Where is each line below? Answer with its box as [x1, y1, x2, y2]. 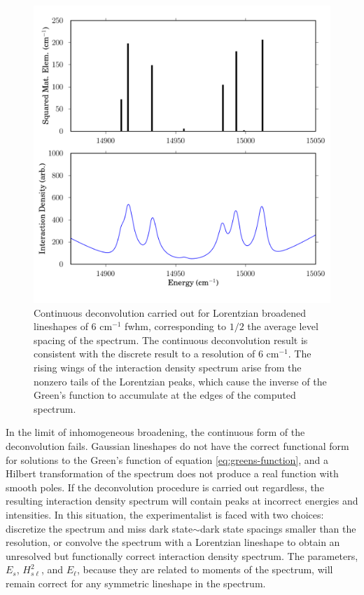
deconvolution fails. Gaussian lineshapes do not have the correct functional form [6, 438, 349, 453]
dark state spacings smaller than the [200, 521, 356, 535]
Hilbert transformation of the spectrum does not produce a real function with [6, 466, 339, 481]
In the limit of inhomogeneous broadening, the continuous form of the [6, 425, 305, 439]
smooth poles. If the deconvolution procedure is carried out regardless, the [6, 479, 324, 494]
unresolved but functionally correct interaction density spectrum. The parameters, [6, 548, 358, 563]
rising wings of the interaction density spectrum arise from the [34, 360, 302, 374]
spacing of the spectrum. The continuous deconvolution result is [34, 332, 308, 347]
